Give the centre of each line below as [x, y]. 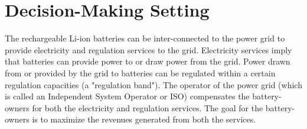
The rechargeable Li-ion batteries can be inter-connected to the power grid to [145, 38]
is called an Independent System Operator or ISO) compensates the [127, 96]
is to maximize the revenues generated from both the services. [144, 119]
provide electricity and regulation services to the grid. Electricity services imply [148, 49]
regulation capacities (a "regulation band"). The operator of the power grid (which [153, 84]
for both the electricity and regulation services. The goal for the [148, 107]
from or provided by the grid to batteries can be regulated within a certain [140, 72]
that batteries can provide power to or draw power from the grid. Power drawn [148, 61]
